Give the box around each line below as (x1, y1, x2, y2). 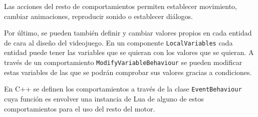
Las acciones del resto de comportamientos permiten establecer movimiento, (4, 1, 237, 11)
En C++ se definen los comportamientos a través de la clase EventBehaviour (4, 83, 242, 94)
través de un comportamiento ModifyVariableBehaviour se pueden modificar (4, 57, 242, 67)
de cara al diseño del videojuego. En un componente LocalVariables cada (4, 37, 233, 47)
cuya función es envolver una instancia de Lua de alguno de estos (4, 93, 204, 103)
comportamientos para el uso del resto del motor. (4, 103, 155, 113)
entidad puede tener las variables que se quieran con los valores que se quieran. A (4, 47, 254, 57)
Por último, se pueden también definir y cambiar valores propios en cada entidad (4, 27, 252, 38)
